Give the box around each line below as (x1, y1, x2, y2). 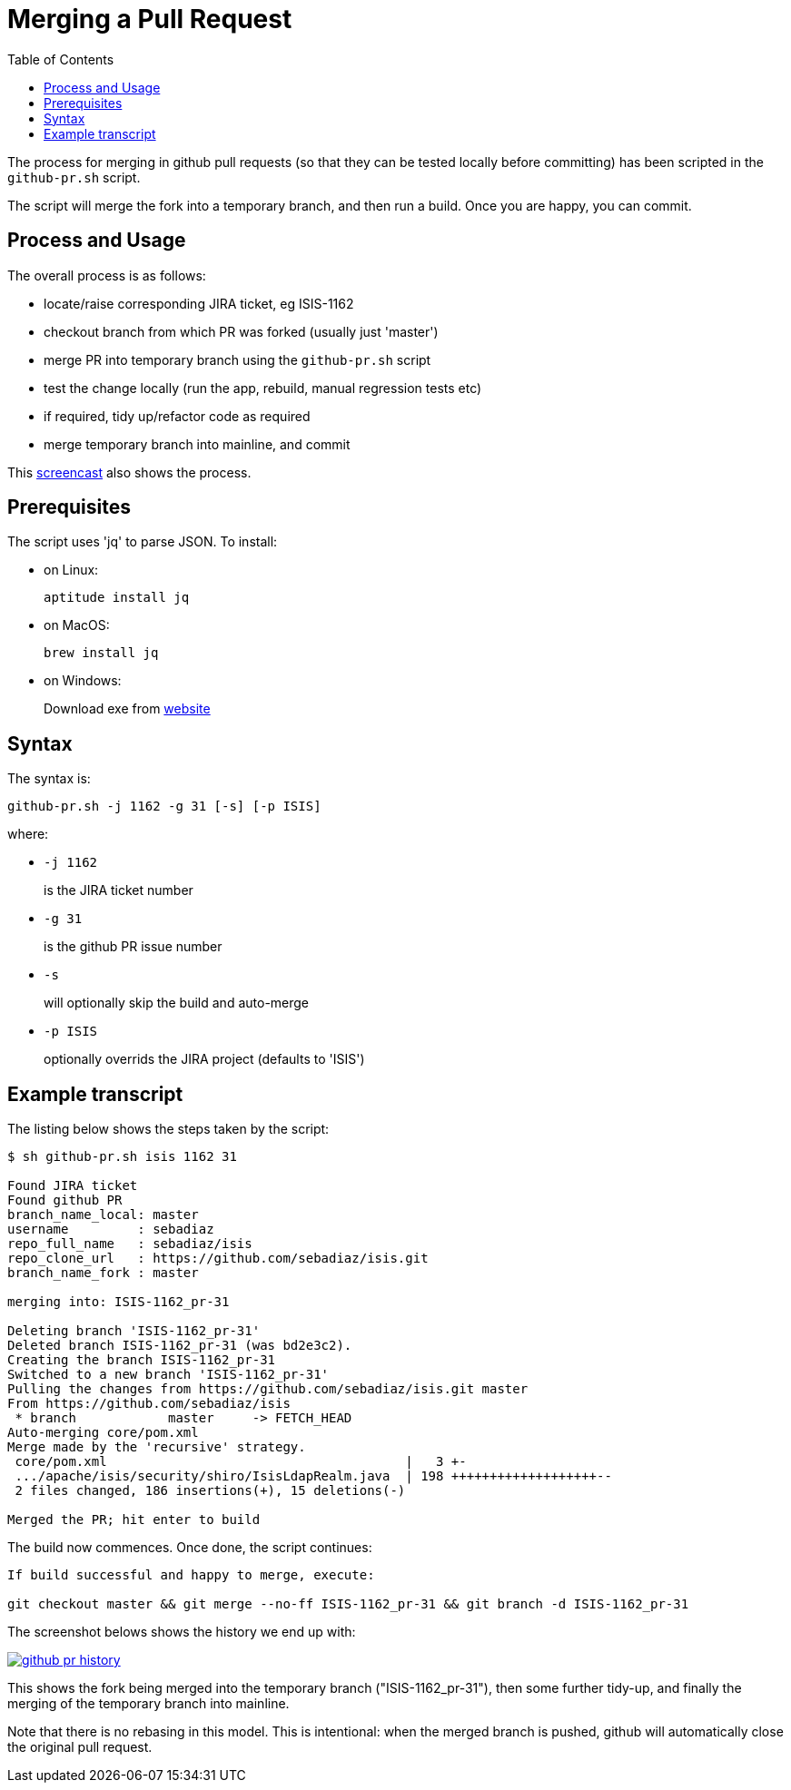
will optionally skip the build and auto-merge (44, 995, 310, 1011)
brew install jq (44, 645, 159, 661)
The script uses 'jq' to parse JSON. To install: (7, 534, 278, 550)
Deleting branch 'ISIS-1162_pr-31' (7, 1323, 261, 1339)
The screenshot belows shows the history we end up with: (7, 1624, 356, 1640)
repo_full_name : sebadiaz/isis (7, 1236, 252, 1252)
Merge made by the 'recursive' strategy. (7, 1440, 306, 1455)
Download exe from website (44, 701, 211, 717)
